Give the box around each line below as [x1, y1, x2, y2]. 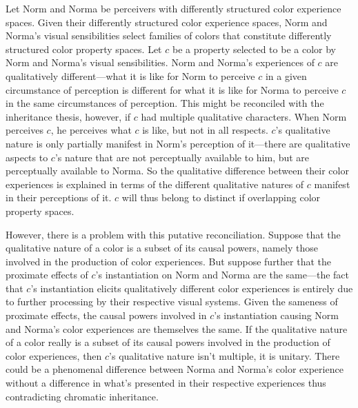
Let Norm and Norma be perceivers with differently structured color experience [6, 1, 341, 15]
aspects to [6, 150, 48, 164]
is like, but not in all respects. [142, 123, 268, 137]
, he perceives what [50, 123, 132, 137]
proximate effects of [6, 267, 88, 282]
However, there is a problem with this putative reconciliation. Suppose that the [6, 227, 341, 241]
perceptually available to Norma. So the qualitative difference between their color [6, 163, 349, 178]
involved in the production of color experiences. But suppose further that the [6, 254, 331, 268]
